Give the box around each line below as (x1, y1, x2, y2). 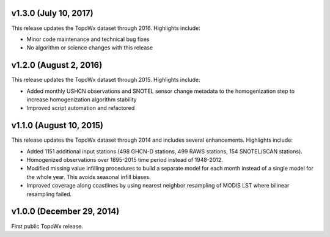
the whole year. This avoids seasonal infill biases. (26, 173, 151, 180)
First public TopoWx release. (11, 222, 84, 230)
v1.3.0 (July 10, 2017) (11, 8, 94, 18)
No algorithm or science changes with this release (26, 44, 153, 51)
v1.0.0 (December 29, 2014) (11, 206, 120, 217)
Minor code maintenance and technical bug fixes (26, 35, 150, 43)
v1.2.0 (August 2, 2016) (11, 60, 103, 70)
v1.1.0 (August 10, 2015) (11, 120, 104, 131)
